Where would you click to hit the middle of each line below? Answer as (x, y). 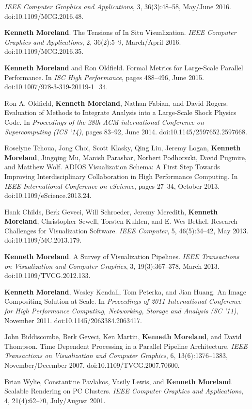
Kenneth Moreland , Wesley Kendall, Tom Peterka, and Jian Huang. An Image (126, 291)
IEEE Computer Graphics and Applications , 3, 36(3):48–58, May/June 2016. (118, 6)
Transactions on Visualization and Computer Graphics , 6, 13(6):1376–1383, (116, 355)
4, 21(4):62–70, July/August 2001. (55, 400)
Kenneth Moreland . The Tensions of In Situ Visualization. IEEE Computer (120, 32)
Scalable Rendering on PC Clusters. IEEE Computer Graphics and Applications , (124, 391)
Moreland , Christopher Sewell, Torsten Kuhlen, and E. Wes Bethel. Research (121, 221)
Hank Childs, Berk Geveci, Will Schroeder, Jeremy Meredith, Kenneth (111, 211)
